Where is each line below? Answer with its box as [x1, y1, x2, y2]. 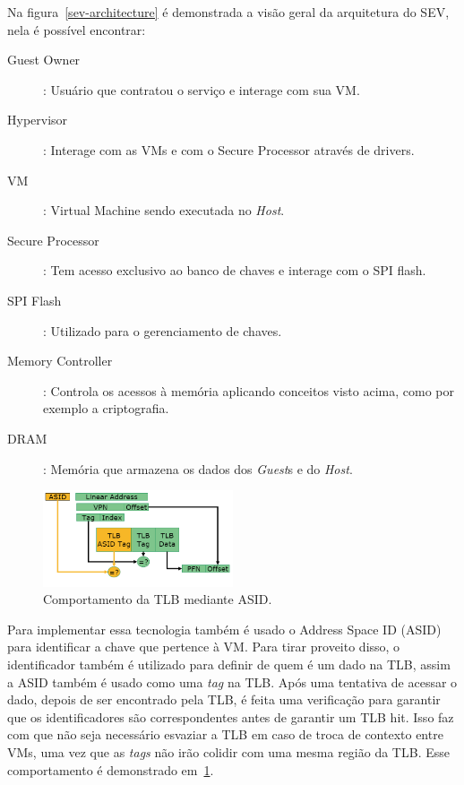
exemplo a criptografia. [43, 399, 169, 418]
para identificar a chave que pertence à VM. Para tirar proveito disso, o [7, 637, 400, 656]
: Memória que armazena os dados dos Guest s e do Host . [43, 459, 353, 478]
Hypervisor [7, 110, 68, 129]
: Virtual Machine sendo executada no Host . [43, 201, 285, 220]
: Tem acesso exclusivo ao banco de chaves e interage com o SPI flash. [43, 261, 426, 280]
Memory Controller [7, 351, 113, 370]
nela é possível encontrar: [7, 20, 146, 39]
